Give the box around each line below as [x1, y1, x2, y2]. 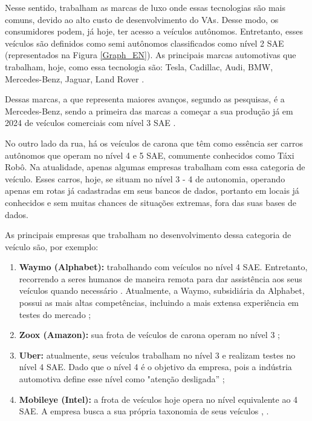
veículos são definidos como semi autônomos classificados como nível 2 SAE [5, 36, 284, 49]
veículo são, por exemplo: [5, 240, 99, 253]
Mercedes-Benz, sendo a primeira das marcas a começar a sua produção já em [5, 104, 293, 117]
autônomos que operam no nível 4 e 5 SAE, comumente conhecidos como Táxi [5, 148, 294, 161]
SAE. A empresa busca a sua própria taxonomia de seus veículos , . [19, 405, 269, 417]
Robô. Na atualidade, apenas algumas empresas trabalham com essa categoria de [5, 161, 305, 173]
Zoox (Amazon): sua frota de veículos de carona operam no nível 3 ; [19, 328, 280, 341]
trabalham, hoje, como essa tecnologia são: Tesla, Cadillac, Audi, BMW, [5, 60, 273, 73]
